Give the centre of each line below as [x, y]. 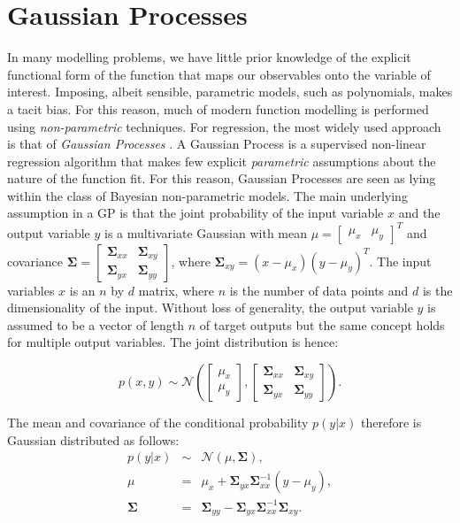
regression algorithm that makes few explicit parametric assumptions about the [222, 161]
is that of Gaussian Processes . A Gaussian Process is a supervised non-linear [217, 144]
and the [419, 213]
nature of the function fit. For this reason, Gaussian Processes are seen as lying [222, 178]
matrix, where [176, 290]
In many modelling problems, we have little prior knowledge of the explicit [209, 57]
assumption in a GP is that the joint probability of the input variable [195, 213]
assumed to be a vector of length [96, 324]
